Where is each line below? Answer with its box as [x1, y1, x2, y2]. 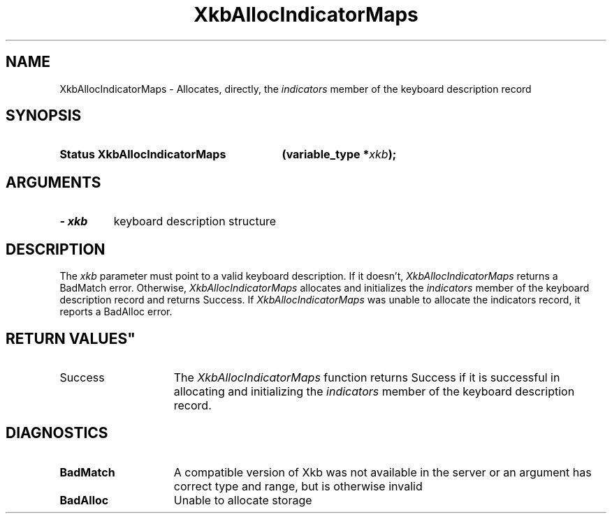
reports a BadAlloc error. [59, 306, 173, 318]
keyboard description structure [113, 214, 277, 229]
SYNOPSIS [6, 107, 82, 125]
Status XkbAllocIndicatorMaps [59, 147, 226, 162]
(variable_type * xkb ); [282, 147, 397, 162]
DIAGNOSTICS [6, 424, 108, 442]
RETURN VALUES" [6, 329, 136, 347]
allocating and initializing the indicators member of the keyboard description [173, 384, 575, 398]
